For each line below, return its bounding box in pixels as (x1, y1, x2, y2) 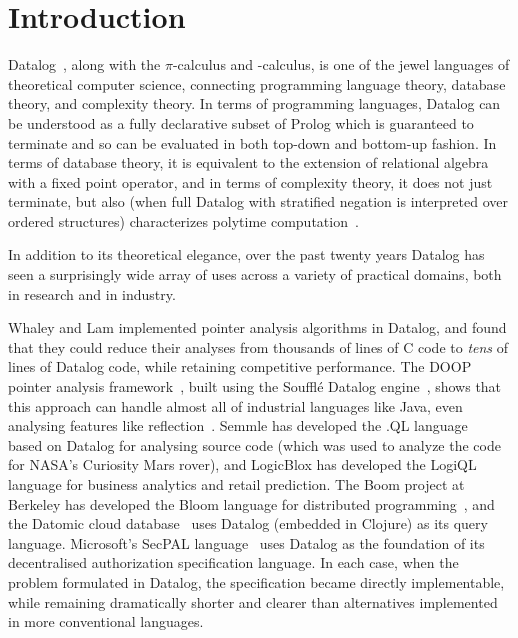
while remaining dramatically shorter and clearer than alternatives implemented (8, 591, 498, 612)
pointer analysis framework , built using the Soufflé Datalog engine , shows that (8, 376, 502, 397)
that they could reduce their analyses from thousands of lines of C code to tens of (8, 336, 509, 357)
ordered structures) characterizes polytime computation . (8, 210, 359, 231)
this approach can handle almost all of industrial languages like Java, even (8, 395, 463, 416)
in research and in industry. (8, 283, 176, 304)
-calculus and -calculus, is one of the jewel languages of (172, 54, 510, 75)
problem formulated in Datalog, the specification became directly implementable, (8, 571, 505, 592)
